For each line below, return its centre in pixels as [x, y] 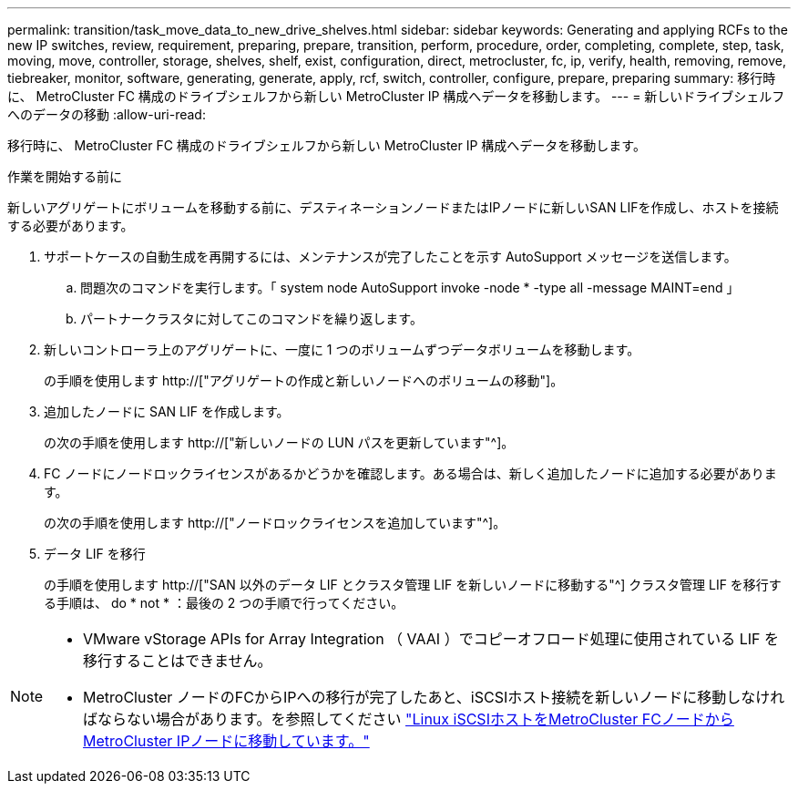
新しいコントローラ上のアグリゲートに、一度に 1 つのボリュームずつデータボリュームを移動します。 [342, 349]
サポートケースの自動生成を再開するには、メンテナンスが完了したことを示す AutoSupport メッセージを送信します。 [390, 257]
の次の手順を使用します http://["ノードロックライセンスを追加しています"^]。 [275, 523]
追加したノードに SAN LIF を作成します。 [167, 411]
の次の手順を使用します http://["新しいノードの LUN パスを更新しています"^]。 [279, 442]
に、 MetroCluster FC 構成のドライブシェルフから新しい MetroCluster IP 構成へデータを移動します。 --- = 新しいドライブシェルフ [396, 96]
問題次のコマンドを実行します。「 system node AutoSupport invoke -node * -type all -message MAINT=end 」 [410, 288]
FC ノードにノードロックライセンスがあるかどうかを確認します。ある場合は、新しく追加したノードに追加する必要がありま [410, 473]
